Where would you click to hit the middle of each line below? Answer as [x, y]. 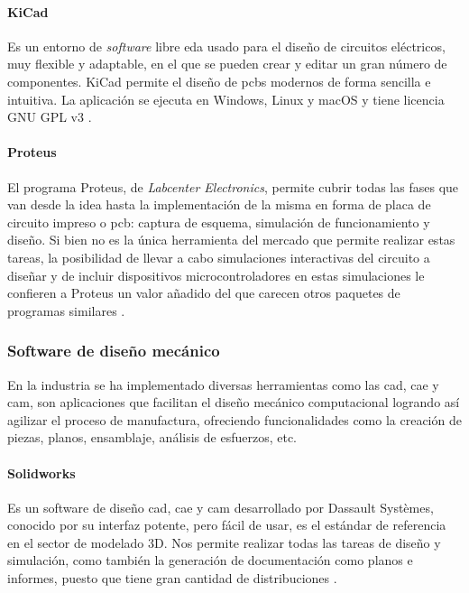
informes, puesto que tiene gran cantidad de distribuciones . [172, 578]
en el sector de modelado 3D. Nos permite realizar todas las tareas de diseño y [224, 542]
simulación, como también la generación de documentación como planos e [210, 560]
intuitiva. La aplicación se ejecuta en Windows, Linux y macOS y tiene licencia [226, 99]
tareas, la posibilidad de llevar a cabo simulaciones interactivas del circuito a [219, 257]
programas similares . [66, 310]
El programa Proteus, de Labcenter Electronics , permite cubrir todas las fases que [233, 186]
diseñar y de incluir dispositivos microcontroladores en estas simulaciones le [216, 275]
